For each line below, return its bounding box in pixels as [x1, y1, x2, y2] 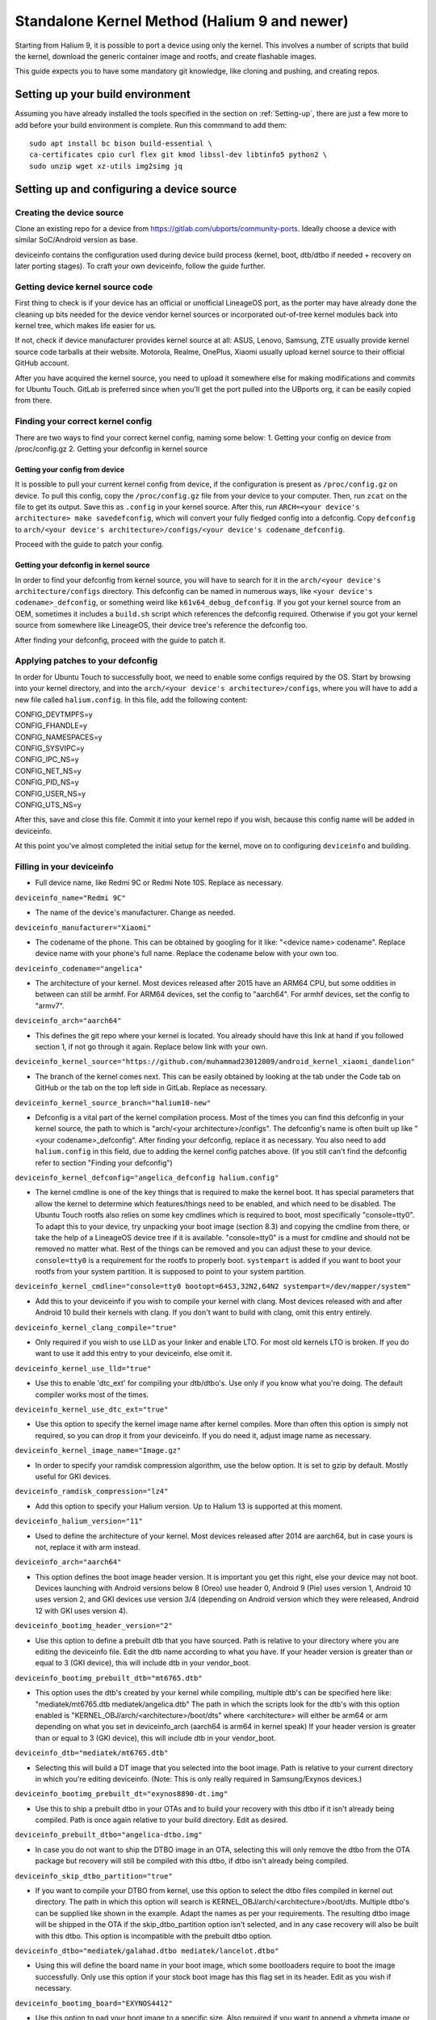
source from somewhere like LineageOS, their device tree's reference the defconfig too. [15, 621, 308, 630]
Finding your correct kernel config [15, 416, 153, 427]
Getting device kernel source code [15, 281, 153, 292]
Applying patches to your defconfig [15, 655, 158, 667]
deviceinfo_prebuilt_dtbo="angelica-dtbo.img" [15, 1830, 203, 1840]
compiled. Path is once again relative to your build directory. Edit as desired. [35, 1815, 288, 1825]
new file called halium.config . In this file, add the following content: [15, 695, 248, 705]
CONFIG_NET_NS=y [15, 766, 82, 776]
